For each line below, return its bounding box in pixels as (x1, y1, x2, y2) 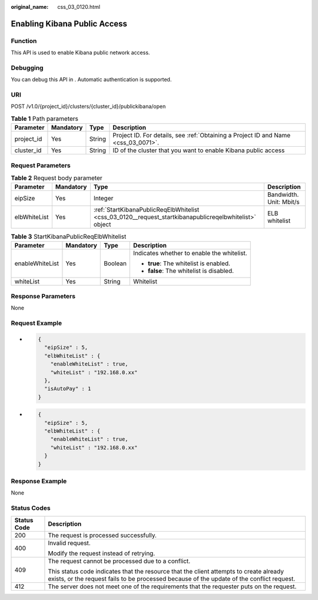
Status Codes (11, 504, 51, 512)
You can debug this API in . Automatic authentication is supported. (11, 76, 172, 83)
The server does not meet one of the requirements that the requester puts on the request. (48, 582, 297, 591)
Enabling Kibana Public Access (11, 18, 128, 29)
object (93, 220, 111, 229)
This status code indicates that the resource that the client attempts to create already (48, 567, 284, 575)
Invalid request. (48, 539, 91, 547)
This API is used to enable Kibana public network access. (11, 49, 150, 56)
